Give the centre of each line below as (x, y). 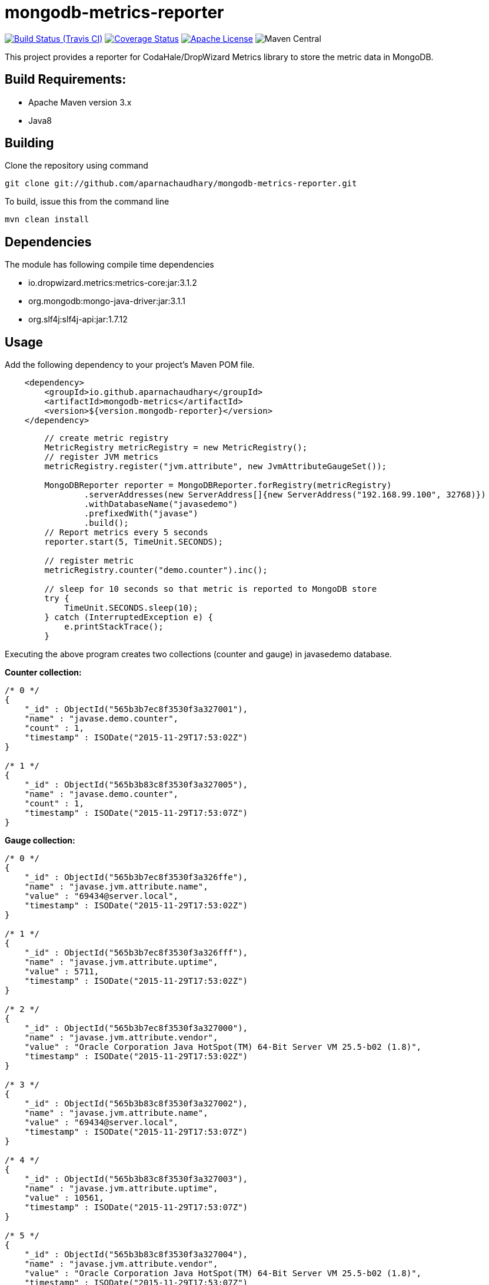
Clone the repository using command (76, 166)
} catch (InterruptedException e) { (129, 617)
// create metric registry (107, 438)
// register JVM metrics (102, 457)
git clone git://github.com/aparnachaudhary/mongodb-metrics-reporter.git (181, 184)
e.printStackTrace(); (114, 627)
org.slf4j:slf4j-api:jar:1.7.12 (78, 319)
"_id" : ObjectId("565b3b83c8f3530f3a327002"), (136, 1104)
